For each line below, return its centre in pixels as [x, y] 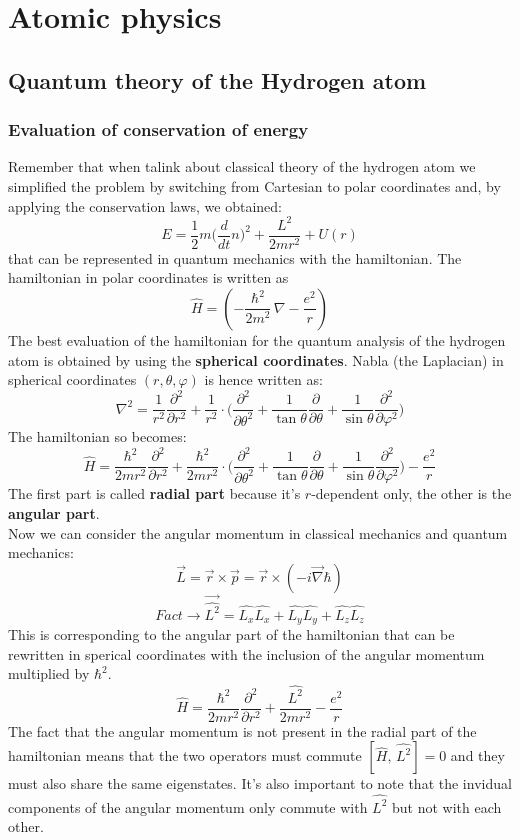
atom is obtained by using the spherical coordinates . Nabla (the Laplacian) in [256, 359]
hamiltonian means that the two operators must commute [185, 755]
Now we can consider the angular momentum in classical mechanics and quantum [258, 532]
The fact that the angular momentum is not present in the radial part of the [242, 730]
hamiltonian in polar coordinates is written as [148, 277]
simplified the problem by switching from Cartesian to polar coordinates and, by [254, 185]
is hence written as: [263, 379]
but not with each [447, 806]
